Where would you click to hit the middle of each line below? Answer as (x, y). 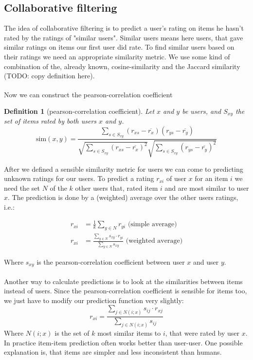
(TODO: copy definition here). (49, 76)
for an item (211, 178)
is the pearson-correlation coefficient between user (111, 261)
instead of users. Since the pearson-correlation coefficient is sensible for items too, (126, 291)
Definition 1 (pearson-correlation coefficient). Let (79, 111)
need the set (22, 188)
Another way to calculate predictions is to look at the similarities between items (123, 281)
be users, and (202, 111)
